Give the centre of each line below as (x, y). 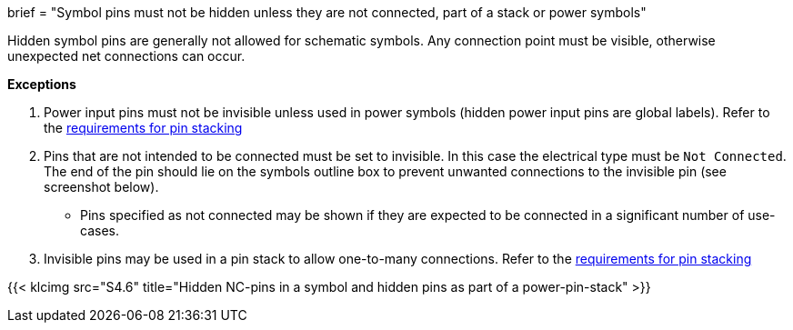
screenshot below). (101, 187)
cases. (100, 230)
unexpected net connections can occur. (126, 56)
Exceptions (42, 84)
